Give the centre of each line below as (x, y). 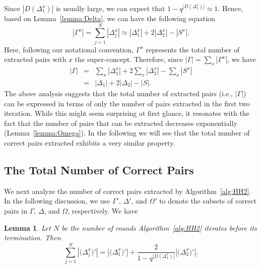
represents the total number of (193, 49)
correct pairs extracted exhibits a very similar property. (90, 142)
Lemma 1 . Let (27, 227)
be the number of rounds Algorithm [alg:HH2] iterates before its (159, 227)
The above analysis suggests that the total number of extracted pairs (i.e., (119, 93)
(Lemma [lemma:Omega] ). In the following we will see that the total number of (127, 133)
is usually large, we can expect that (111, 8)
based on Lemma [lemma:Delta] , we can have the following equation (110, 18)
